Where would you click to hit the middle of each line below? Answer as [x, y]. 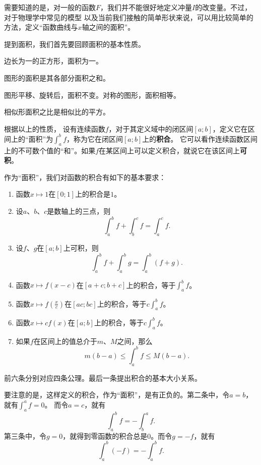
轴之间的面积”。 [108, 27]
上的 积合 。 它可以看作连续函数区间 [200, 138]
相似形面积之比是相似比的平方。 [57, 112]
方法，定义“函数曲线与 [41, 27]
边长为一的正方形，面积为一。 [53, 61]
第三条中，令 [25, 435]
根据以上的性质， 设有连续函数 [55, 128]
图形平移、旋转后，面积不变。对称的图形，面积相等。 [92, 95]
